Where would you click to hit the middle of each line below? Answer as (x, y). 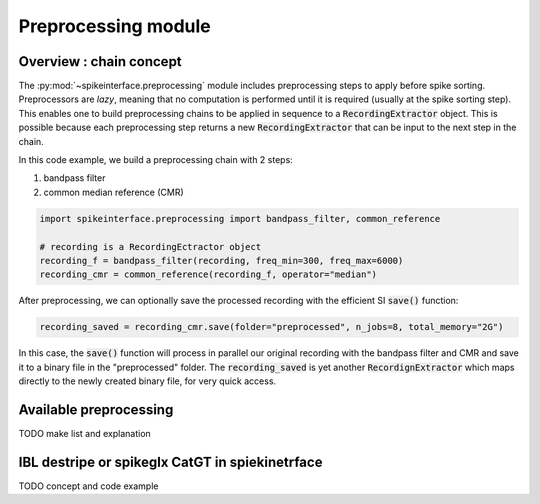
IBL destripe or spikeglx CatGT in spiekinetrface (170, 461)
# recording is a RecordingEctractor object (150, 246)
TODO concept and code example (88, 486)
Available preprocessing (96, 409)
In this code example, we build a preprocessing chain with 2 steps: (156, 160)
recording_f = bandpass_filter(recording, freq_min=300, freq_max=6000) (221, 260)
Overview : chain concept (100, 61)
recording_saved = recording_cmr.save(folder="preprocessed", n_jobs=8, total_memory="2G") (271, 327)
